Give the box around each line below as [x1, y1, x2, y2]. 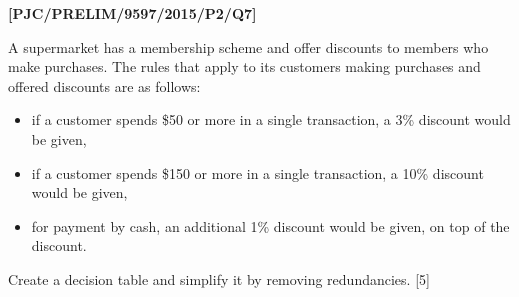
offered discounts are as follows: [8, 75, 201, 96]
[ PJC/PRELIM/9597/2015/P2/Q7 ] [8, 3, 257, 23]
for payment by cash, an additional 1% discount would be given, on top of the [31, 215, 510, 236]
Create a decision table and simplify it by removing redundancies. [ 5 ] [8, 268, 430, 289]
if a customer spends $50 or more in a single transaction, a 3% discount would [31, 109, 511, 130]
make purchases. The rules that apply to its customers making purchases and [8, 56, 481, 77]
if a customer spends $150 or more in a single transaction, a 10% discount [31, 162, 484, 183]
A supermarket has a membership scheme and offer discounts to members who [8, 36, 489, 57]
